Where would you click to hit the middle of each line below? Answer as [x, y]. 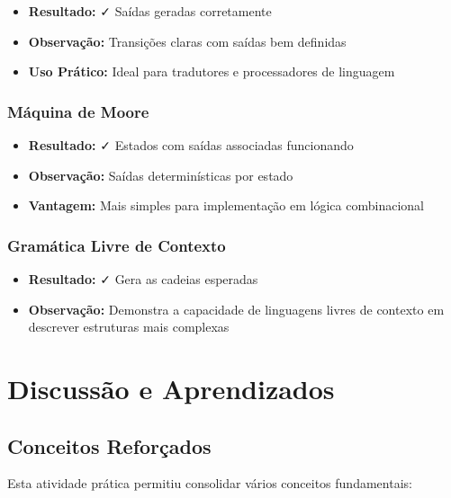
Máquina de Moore [78, 111]
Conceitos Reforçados [109, 445]
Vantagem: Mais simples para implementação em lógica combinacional [226, 205]
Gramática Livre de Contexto [117, 245]
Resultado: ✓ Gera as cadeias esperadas [143, 279]
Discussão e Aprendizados [171, 388]
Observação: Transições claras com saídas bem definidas [187, 41]
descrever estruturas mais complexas [129, 327]
